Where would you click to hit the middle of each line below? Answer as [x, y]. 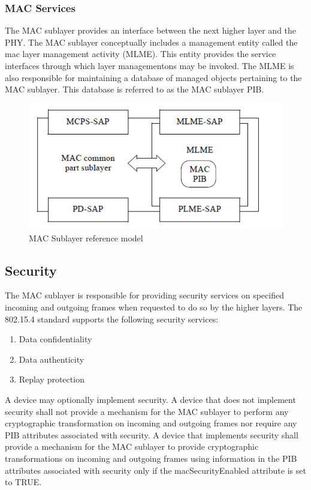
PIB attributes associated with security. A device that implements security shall [152, 434]
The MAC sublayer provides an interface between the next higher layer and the [151, 30]
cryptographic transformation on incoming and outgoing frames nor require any [151, 423]
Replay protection [52, 379]
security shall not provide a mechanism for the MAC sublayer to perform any [147, 411]
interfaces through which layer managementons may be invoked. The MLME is [150, 65]
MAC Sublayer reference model [86, 237]
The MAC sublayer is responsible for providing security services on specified [144, 295]
